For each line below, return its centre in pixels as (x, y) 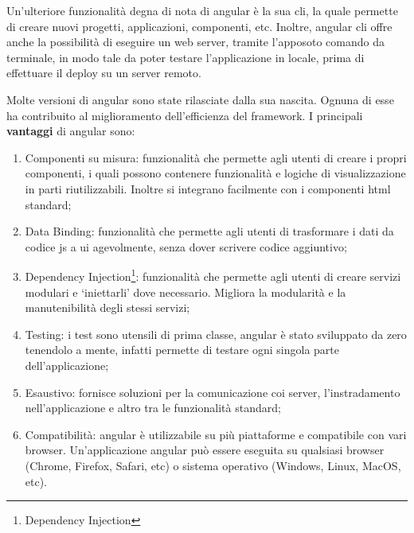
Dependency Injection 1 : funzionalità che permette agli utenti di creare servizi (213, 275)
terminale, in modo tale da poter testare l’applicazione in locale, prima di (186, 57)
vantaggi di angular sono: (71, 131)
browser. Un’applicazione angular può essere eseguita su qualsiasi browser (205, 450)
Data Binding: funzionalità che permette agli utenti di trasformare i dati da (209, 231)
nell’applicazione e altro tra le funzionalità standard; (153, 408)
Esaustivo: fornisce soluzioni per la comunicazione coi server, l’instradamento (213, 392)
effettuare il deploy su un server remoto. (104, 73)
